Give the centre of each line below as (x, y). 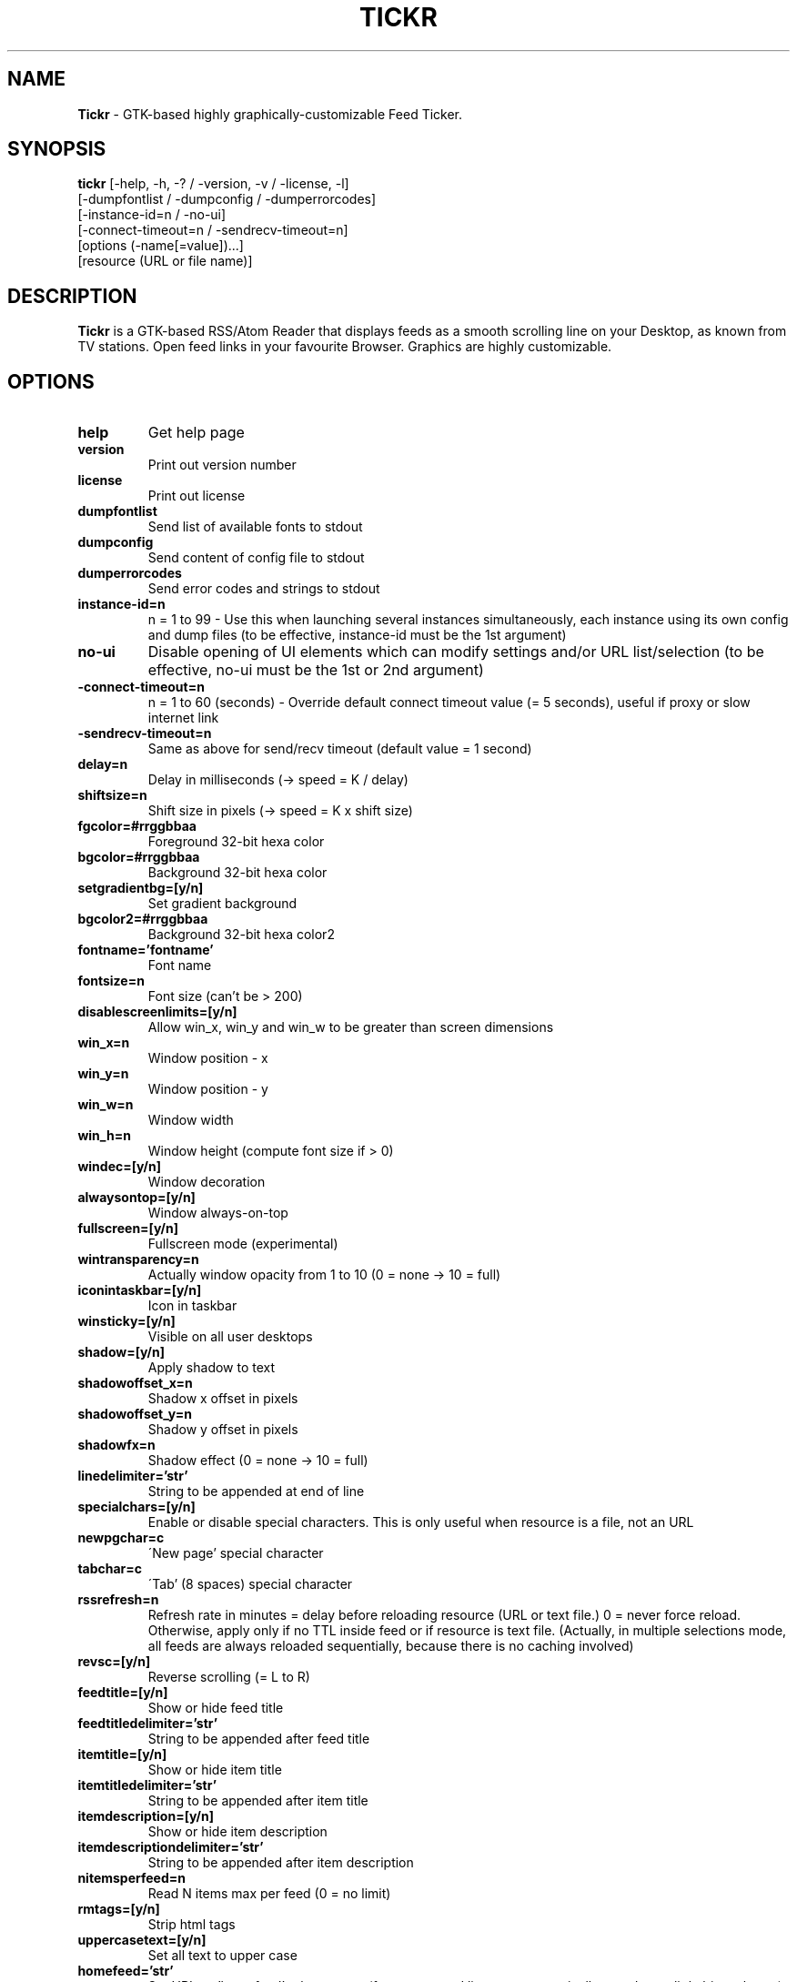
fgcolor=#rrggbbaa (137, 826)
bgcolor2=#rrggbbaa (143, 919)
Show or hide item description (237, 1832)
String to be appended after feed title (259, 1739)
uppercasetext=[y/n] (142, 1940)
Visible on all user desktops (230, 1337)
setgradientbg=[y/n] (141, 888)
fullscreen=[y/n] (128, 1229)
